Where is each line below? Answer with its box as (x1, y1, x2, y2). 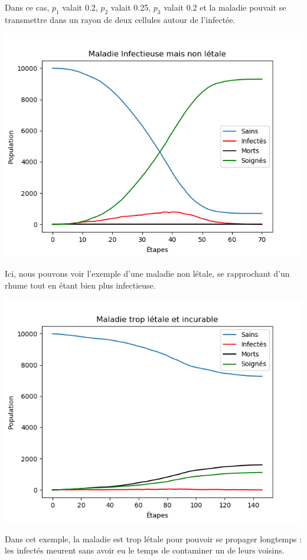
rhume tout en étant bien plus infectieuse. (5, 279, 156, 291)
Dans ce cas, (5, 1, 50, 13)
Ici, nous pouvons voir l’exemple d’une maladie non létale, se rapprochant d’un (5, 267, 290, 279)
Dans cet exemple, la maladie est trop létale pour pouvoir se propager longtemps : (5, 532, 302, 545)
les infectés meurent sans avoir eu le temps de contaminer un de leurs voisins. (5, 544, 285, 556)
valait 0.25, (110, 1, 151, 13)
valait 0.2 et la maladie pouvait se (164, 1, 286, 13)
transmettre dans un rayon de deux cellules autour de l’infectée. (5, 13, 236, 25)
